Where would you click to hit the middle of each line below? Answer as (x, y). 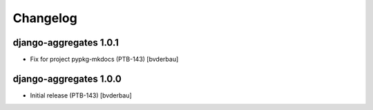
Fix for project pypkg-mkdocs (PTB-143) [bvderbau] (104, 59)
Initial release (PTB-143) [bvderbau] (81, 95)
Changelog (45, 18)
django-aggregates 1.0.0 (67, 79)
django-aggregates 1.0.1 (66, 43)
